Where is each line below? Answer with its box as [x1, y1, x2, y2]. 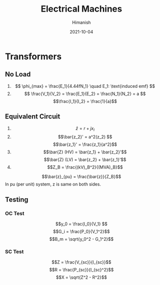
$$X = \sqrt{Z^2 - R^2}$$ [56, 274, 107, 280]
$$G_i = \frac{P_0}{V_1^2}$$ [53, 229, 110, 235]
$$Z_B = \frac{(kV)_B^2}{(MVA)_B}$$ [47, 164, 123, 170]
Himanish [72, 19, 91, 25]
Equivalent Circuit [5, 113, 61, 121]
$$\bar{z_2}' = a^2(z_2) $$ [58, 134, 112, 140]
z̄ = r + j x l [76, 125, 95, 132]
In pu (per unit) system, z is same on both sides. [5, 181, 101, 187]
